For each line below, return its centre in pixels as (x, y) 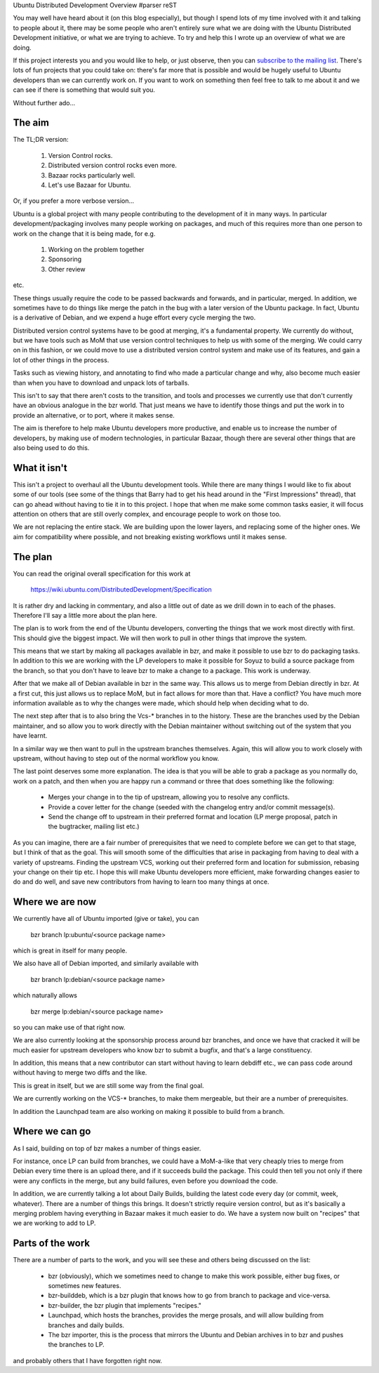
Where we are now (55, 902)
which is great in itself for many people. (70, 950)
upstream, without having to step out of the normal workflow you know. (116, 758)
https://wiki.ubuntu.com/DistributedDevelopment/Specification (121, 590)
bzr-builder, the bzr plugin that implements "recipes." (125, 1305)
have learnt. (30, 736)
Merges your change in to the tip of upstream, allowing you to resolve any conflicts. (169, 797)
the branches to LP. (76, 1345)
